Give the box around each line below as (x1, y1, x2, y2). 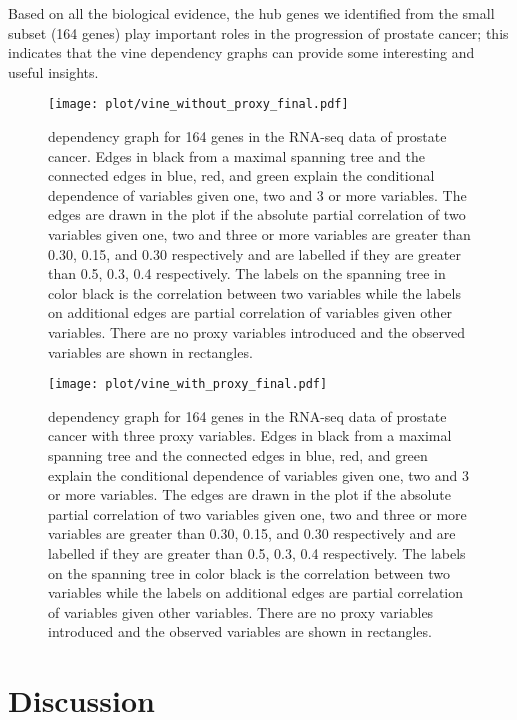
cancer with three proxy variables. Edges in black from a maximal (48, 425, 452, 446)
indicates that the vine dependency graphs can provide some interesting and (8, 42, 475, 63)
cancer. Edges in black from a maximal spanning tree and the (48, 145, 425, 166)
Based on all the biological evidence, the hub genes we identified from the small (8, 3, 495, 23)
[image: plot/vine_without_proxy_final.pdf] (48, 97, 349, 112)
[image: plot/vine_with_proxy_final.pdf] (48, 377, 328, 392)
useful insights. (8, 61, 99, 82)
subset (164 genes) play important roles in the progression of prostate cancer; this (8, 22, 509, 43)
